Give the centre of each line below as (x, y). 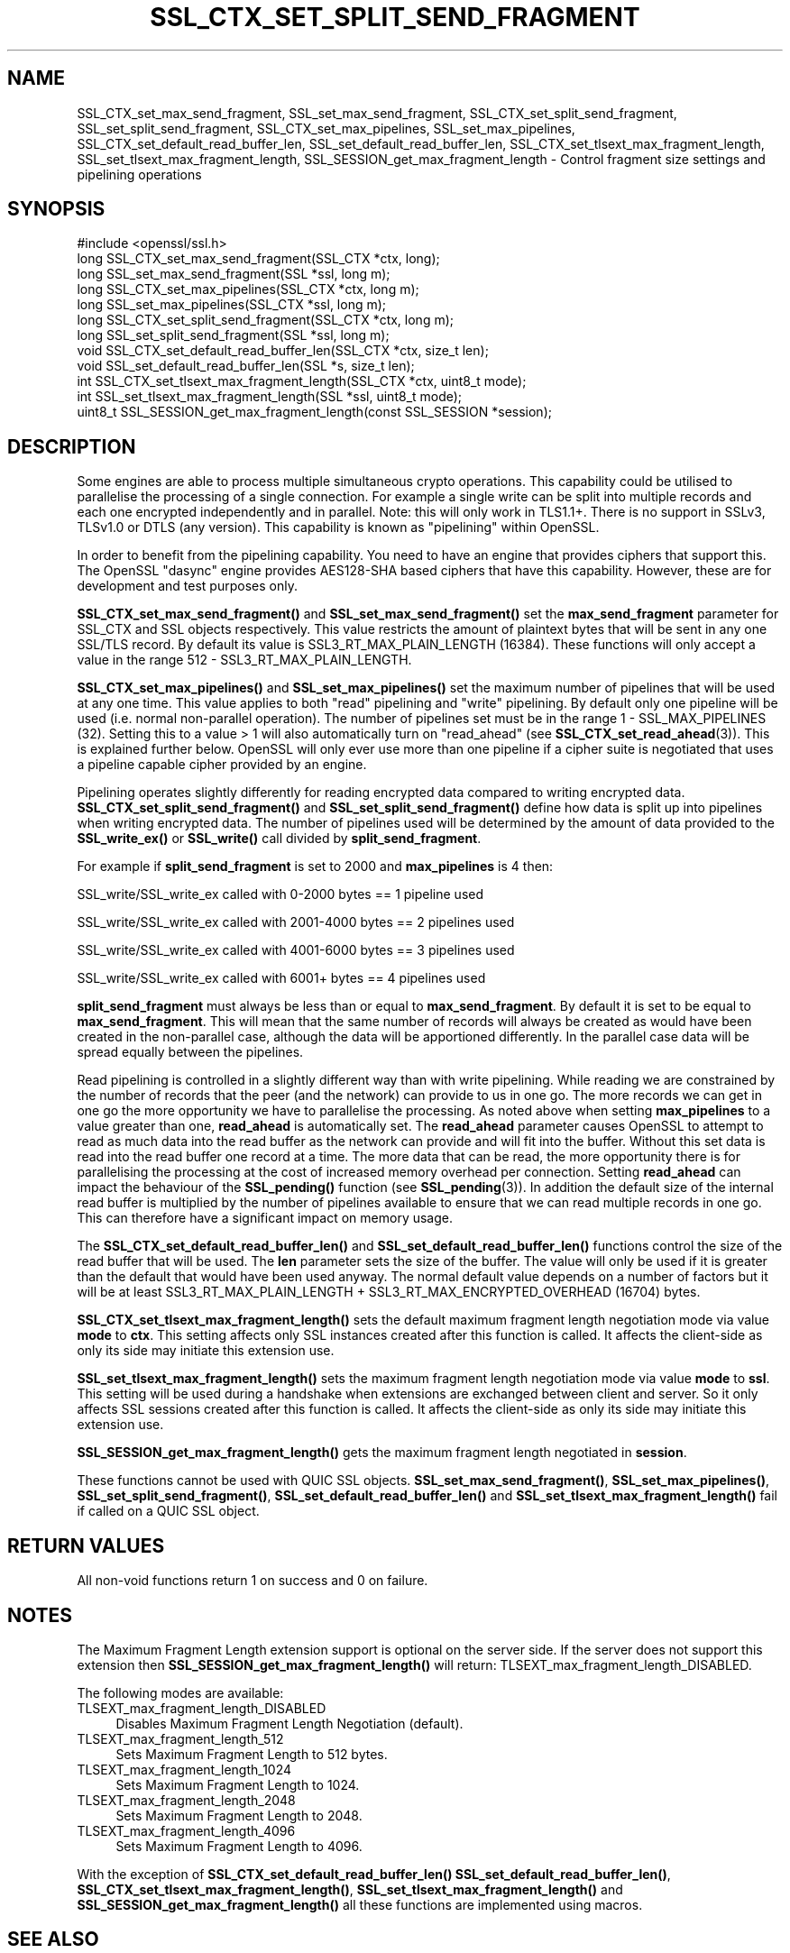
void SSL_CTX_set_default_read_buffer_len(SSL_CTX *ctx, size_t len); (283, 351)
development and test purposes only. (187, 586)
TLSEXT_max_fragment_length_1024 (184, 1769)
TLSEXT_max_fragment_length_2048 (186, 1800)
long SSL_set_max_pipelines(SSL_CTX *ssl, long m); (232, 305)
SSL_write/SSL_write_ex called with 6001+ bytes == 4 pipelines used (281, 978)
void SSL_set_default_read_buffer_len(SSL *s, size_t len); (246, 366)
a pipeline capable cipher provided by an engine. (222, 765)
